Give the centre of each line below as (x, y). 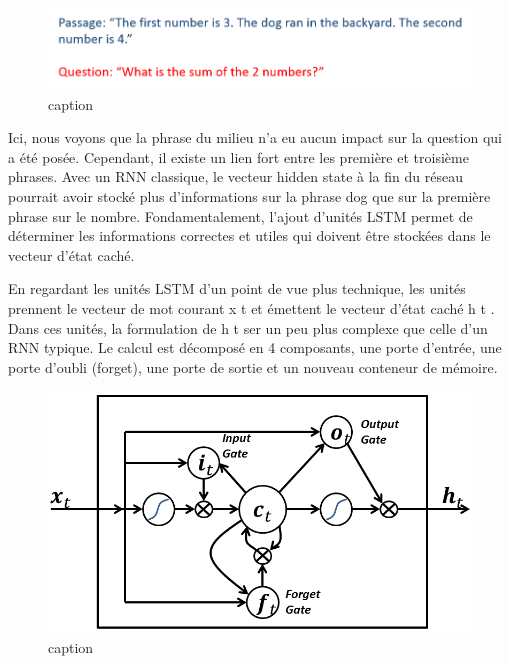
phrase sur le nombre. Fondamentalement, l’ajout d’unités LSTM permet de (240, 215)
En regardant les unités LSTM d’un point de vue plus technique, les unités (237, 288)
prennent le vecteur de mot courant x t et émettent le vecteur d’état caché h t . (251, 307)
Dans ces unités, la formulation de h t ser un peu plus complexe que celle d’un (248, 327)
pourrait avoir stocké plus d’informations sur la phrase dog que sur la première (249, 195)
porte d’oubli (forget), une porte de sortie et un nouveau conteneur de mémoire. (253, 366)
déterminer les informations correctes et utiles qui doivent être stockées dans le (249, 235)
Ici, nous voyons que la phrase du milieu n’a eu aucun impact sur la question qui (255, 137)
